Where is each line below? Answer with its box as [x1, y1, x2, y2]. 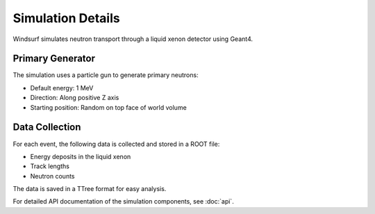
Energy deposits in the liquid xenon [30, 152, 131, 160]
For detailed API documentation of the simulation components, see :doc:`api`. [12, 197, 234, 206]
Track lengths [30, 162, 69, 170]
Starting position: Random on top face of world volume [30, 103, 187, 111]
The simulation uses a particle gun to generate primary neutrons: [12, 71, 199, 79]
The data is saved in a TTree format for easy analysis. [12, 185, 167, 193]
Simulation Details [12, 10, 121, 26]
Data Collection [12, 122, 81, 133]
